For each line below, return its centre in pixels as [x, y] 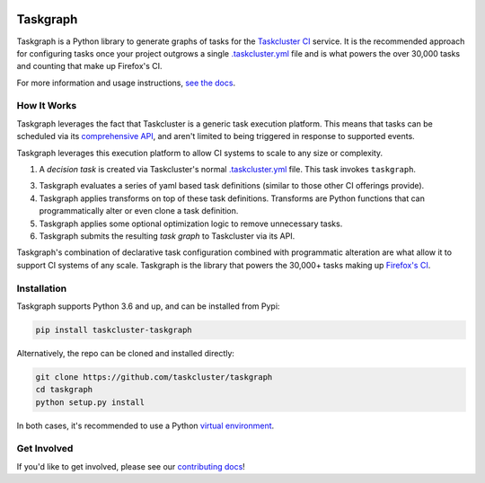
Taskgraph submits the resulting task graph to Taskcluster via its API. [167, 236]
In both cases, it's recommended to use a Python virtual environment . [145, 426]
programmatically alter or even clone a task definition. [139, 211]
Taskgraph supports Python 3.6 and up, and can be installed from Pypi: [148, 306]
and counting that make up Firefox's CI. [89, 66]
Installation [42, 288]
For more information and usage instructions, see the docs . [126, 83]
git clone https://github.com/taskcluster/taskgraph [154, 377]
